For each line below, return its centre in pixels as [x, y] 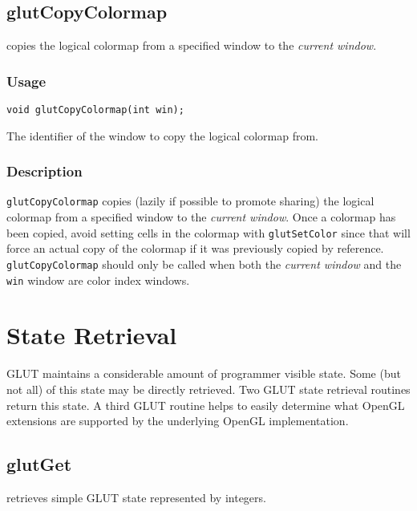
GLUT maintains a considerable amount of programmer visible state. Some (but [204, 373]
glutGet [39, 464]
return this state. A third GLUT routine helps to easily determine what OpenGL [206, 405]
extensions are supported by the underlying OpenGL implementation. [178, 421]
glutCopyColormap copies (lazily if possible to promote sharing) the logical [190, 201]
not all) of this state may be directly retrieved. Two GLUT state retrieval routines [208, 389]
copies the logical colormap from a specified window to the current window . [192, 45]
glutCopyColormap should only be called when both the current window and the [204, 264]
